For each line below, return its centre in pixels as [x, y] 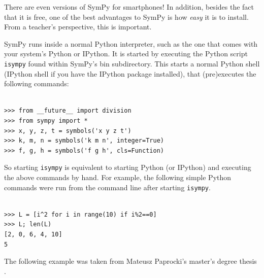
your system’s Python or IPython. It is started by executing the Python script [126, 54]
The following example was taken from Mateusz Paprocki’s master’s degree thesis [130, 261]
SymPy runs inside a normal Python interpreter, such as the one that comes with [131, 43]
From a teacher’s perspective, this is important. [78, 27]
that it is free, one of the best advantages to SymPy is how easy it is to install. [126, 16]
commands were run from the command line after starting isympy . [107, 187]
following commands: [37, 83]
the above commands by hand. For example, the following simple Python [118, 177]
